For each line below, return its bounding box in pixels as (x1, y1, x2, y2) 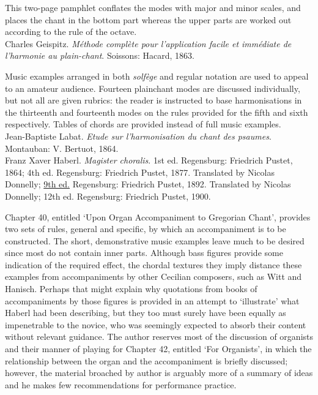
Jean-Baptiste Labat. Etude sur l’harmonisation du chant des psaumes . (5, 129, 272, 142)
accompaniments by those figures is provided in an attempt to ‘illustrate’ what (5, 294, 300, 307)
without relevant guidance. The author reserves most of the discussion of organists (5, 330, 314, 343)
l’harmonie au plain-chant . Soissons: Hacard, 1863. (5, 49, 194, 62)
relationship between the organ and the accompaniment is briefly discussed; (5, 354, 288, 367)
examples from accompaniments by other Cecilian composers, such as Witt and (5, 270, 302, 283)
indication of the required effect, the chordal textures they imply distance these (5, 258, 302, 271)
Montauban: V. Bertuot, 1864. (5, 141, 119, 154)
